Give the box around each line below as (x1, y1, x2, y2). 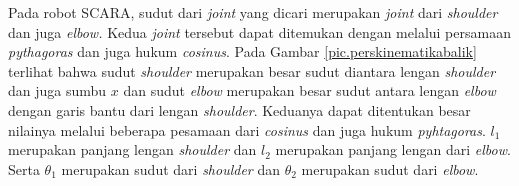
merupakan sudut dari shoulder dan (61, 158, 280, 179)
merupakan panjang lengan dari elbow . (275, 139, 511, 160)
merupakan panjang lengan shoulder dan (8, 139, 257, 160)
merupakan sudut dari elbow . (301, 158, 479, 179)
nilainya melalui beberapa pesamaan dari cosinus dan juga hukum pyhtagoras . (8, 119, 486, 140)
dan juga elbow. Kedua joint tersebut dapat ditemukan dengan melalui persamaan (8, 21, 511, 42)
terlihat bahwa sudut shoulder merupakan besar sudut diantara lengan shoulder (8, 60, 496, 81)
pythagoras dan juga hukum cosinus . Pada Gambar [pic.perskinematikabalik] (8, 41, 477, 62)
